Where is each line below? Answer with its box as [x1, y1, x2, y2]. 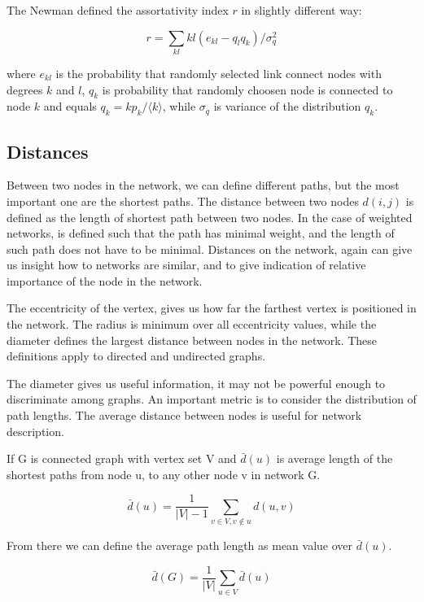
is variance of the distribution [213, 98, 361, 115]
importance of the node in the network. [7, 272, 203, 289]
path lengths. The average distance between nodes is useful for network [7, 407, 362, 424]
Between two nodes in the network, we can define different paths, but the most [7, 177, 400, 194]
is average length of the [276, 450, 393, 467]
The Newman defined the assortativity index [7, 2, 229, 18]
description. [7, 422, 64, 439]
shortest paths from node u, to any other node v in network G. [7, 465, 321, 482]
